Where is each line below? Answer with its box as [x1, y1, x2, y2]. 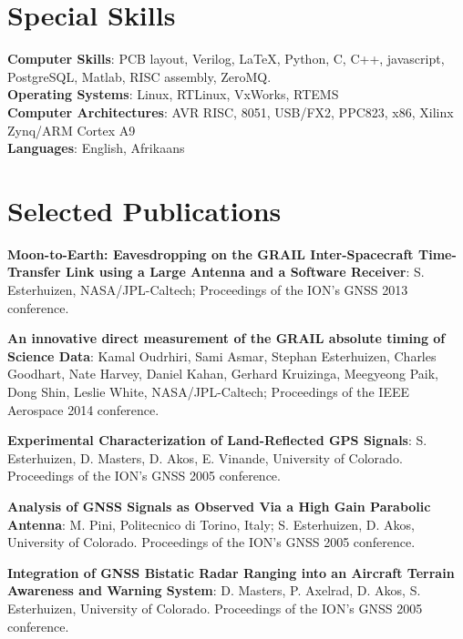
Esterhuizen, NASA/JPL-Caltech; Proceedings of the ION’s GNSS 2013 [7, 280, 408, 299]
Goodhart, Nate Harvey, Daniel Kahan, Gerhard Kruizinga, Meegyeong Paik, [7, 364, 438, 383]
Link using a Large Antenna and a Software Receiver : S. [65, 262, 425, 281]
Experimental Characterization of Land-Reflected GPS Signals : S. [7, 431, 427, 450]
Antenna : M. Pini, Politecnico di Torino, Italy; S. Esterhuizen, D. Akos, [7, 514, 415, 533]
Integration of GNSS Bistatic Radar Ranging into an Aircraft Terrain [7, 563, 455, 582]
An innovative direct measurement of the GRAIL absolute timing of [7, 329, 446, 348]
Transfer [7, 262, 61, 281]
